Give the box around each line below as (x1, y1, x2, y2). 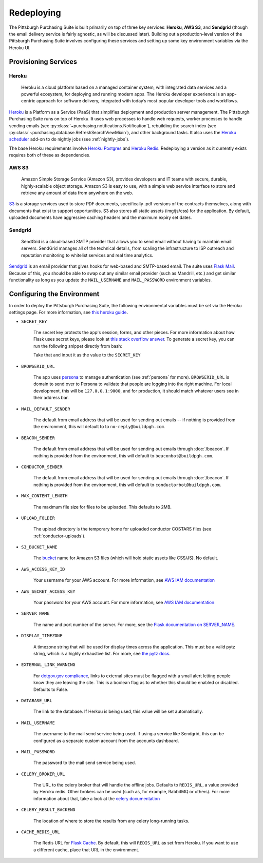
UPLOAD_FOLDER (21, 515, 55, 521)
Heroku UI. (9, 44, 31, 51)
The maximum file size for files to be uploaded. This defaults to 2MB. (33, 504, 172, 510)
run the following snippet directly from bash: (33, 343, 123, 349)
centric (21, 98, 36, 104)
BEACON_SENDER (21, 435, 55, 441)
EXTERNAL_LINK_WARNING (21, 662, 75, 667)
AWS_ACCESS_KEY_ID (21, 566, 65, 572)
